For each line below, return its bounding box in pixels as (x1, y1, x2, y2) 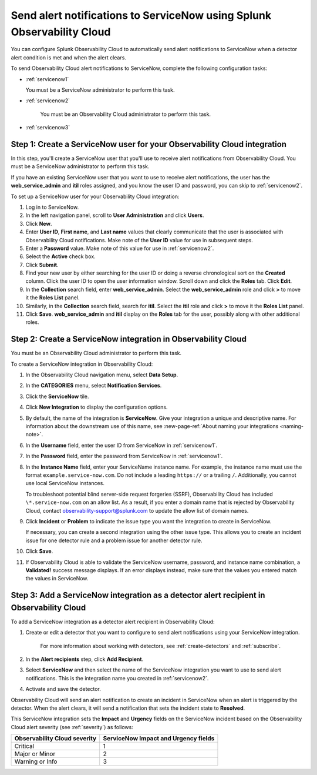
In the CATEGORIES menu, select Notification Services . (25, 382, 162, 389)
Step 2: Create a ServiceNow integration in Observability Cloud (11, 334, 247, 344)
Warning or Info (14, 757, 58, 766)
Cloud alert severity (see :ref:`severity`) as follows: (11, 723, 133, 730)
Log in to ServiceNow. (25, 203, 79, 211)
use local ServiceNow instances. (25, 480, 105, 487)
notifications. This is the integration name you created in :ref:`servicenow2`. (25, 674, 209, 682)
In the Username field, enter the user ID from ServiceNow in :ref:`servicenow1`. (25, 442, 217, 449)
